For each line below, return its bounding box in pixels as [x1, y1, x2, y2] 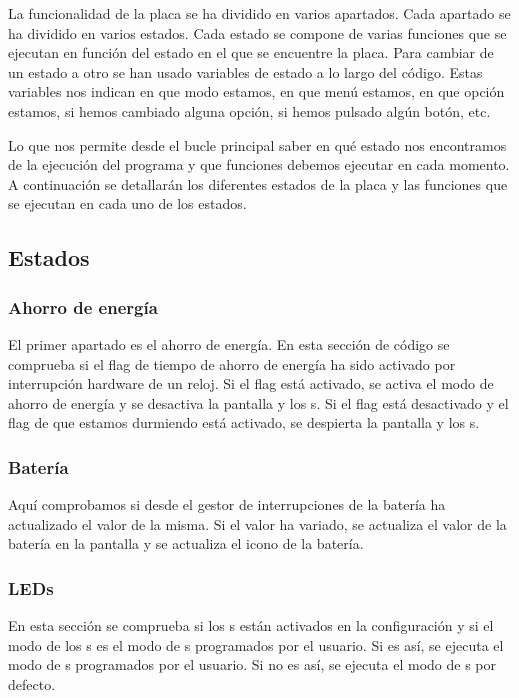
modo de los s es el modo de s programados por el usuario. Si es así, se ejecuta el [8, 634, 504, 655]
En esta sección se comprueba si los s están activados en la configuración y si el [8, 615, 494, 636]
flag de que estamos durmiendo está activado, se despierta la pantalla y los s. [8, 412, 480, 433]
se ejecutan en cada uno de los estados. [8, 193, 247, 214]
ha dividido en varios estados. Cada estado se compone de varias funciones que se [8, 22, 507, 43]
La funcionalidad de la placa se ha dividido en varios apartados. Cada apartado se [8, 3, 511, 23]
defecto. [8, 673, 56, 694]
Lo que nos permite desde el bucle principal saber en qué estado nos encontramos [8, 134, 507, 155]
